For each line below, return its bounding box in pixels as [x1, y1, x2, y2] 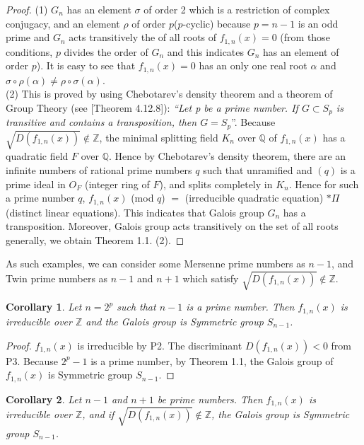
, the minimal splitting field [99, 129, 218, 144]
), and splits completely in [159, 176, 273, 191]
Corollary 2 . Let [6, 391, 82, 406]
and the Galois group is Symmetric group [86, 313, 264, 328]
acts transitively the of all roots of [69, 30, 217, 45]
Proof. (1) [6, 2, 48, 16]
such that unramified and [203, 162, 312, 177]
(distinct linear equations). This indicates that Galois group [6, 204, 264, 219]
